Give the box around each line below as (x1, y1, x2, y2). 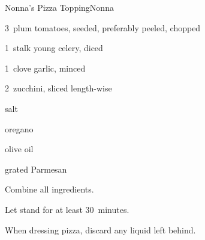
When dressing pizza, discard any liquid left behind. (5, 223, 196, 236)
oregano (5, 122, 34, 135)
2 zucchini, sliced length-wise (5, 82, 112, 94)
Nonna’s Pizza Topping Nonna (5, 1, 114, 13)
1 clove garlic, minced (5, 61, 86, 74)
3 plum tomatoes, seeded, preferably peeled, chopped (5, 21, 201, 34)
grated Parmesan (5, 162, 67, 175)
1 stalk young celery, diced (5, 42, 103, 54)
